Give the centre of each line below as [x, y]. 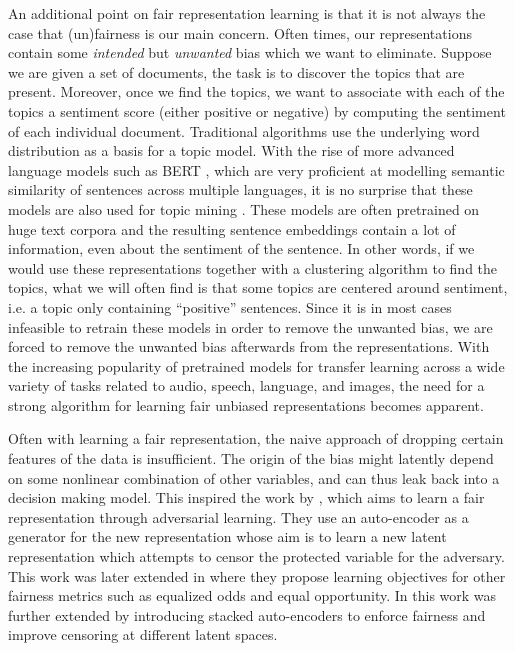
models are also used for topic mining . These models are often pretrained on [244, 208]
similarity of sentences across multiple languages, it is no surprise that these [240, 189]
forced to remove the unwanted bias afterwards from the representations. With [249, 346]
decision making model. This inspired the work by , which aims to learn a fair [246, 497]
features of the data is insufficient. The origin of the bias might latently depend [251, 458]
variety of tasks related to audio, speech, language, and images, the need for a [246, 385]
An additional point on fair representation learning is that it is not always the [247, 13]
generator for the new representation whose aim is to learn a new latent [227, 536]
